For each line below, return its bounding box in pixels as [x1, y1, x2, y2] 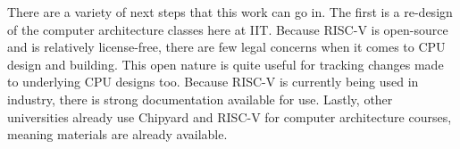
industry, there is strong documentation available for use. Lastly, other [7, 89, 393, 108]
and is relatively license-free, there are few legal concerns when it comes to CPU [7, 37, 446, 56]
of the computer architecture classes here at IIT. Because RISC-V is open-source [7, 20, 448, 38]
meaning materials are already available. [7, 125, 228, 144]
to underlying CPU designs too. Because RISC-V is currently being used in [7, 72, 419, 91]
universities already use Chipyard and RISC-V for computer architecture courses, [7, 107, 452, 126]
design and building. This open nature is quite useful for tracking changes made [7, 54, 444, 73]
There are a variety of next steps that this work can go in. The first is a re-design [7, 3, 453, 21]
